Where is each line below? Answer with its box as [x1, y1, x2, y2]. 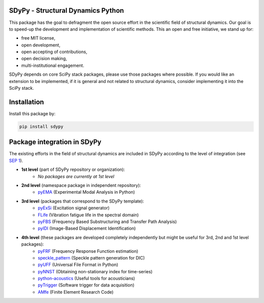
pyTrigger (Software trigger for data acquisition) [38, 282, 134, 288]
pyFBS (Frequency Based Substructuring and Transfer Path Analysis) [38, 219, 177, 224]
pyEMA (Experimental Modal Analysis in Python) [38, 189, 135, 195]
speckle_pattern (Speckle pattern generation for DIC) [38, 255, 145, 261]
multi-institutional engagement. [21, 62, 85, 68]
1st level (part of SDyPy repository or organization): [21, 166, 125, 173]
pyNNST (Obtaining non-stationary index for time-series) [38, 268, 153, 274]
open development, [21, 42, 61, 48]
